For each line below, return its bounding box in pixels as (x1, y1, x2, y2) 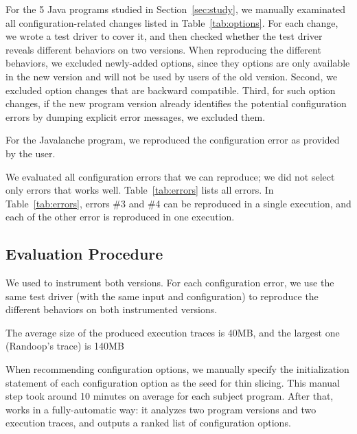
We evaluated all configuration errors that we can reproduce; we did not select (5, 169, 335, 183)
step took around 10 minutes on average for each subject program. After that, (5, 389, 334, 403)
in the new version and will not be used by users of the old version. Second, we (5, 69, 338, 83)
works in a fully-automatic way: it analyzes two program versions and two (5, 402, 316, 416)
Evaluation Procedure (5, 243, 163, 264)
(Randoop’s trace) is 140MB (5, 339, 124, 353)
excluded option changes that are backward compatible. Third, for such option (5, 82, 336, 97)
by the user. (5, 146, 56, 160)
